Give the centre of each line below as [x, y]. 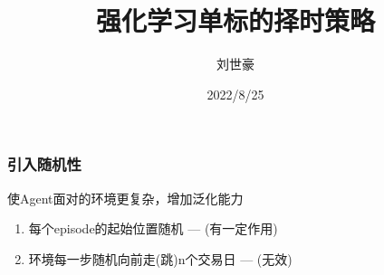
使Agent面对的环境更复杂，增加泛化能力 [125, 198]
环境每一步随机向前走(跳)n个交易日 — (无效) [160, 258]
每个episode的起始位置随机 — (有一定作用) [153, 228]
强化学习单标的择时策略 [235, 20]
